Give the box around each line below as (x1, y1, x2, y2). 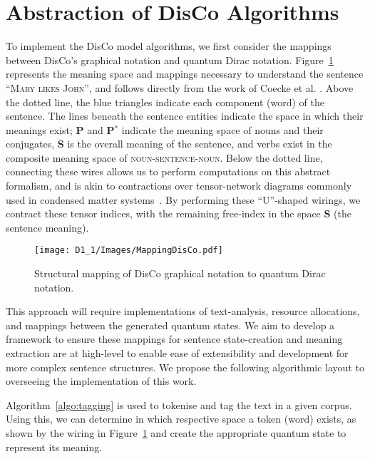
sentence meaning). (6, 220, 89, 234)
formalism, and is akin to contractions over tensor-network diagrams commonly (6, 178, 352, 193)
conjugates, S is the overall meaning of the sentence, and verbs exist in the (6, 136, 332, 151)
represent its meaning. (6, 439, 103, 454)
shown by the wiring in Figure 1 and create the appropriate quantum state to (6, 426, 346, 440)
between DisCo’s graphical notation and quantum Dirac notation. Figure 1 (6, 52, 334, 67)
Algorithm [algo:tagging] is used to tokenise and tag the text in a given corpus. (6, 397, 352, 412)
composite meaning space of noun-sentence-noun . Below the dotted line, (6, 150, 323, 165)
